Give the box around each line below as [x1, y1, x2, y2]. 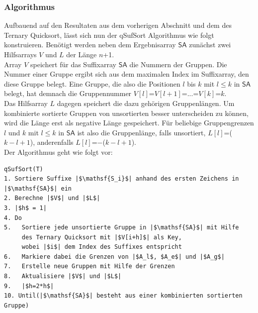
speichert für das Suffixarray [30, 59, 116, 69]
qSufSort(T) [4, 165, 43, 173]
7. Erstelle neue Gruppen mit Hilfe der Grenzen [4, 263, 175, 270]
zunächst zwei [189, 39, 231, 50]
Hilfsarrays [4, 49, 37, 59]
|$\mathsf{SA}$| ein [4, 185, 72, 192]
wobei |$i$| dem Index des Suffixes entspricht [21, 243, 182, 251]
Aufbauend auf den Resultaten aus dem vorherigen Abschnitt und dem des [4, 20, 232, 30]
